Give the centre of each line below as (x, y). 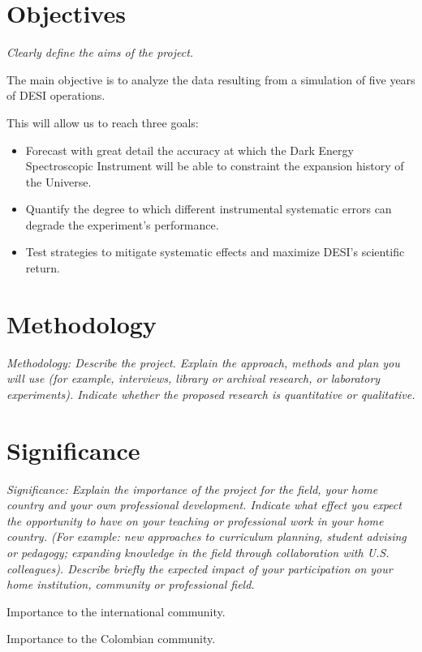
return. (43, 268)
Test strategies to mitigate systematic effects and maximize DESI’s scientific (215, 252)
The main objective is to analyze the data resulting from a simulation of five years (211, 79)
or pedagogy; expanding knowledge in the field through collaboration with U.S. (198, 553)
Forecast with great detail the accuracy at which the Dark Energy (189, 150)
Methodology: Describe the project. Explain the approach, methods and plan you (203, 362)
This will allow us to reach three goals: (103, 122)
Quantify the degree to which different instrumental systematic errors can (209, 209)
